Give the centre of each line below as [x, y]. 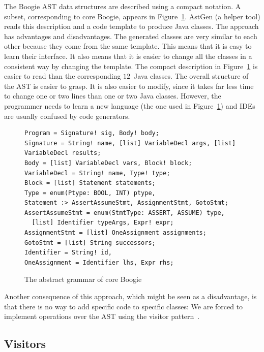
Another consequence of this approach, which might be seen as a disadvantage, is [130, 296]
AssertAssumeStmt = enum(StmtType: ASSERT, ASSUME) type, [125, 213]
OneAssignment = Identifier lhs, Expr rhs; [99, 262]
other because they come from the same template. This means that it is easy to [128, 46]
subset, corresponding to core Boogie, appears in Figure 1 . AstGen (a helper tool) [132, 16]
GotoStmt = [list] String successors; [90, 243]
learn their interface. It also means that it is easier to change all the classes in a [128, 56]
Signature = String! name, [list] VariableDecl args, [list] [130, 143]
